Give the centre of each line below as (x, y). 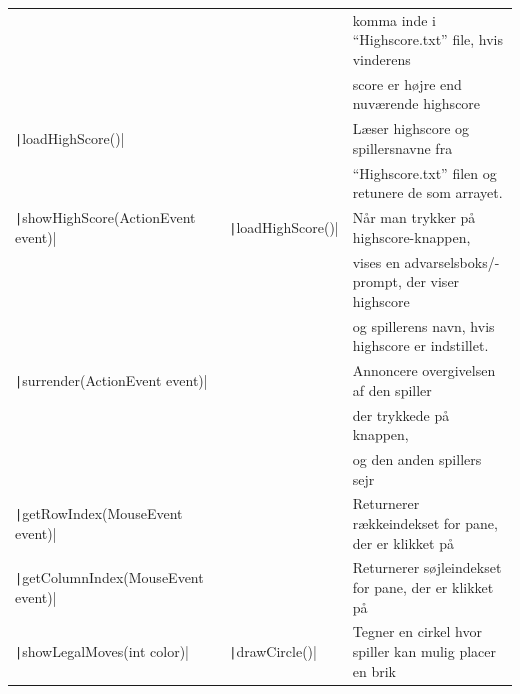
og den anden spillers (417, 458)
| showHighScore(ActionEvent (105, 217)
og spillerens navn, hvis (423, 325)
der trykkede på (401, 414)
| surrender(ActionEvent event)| (111, 379)
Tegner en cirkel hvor (417, 631)
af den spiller (392, 389)
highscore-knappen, (411, 236)
